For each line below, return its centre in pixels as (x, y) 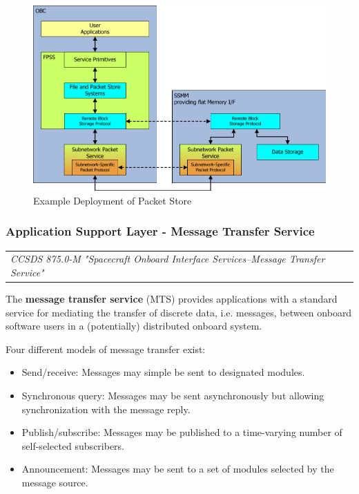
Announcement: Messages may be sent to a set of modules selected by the (178, 469)
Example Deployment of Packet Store (113, 200)
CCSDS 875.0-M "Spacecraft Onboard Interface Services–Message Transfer (168, 259)
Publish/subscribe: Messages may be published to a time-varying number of (182, 432)
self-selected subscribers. (73, 445)
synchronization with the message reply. (106, 409)
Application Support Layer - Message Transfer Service (160, 231)
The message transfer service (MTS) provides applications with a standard (172, 299)
